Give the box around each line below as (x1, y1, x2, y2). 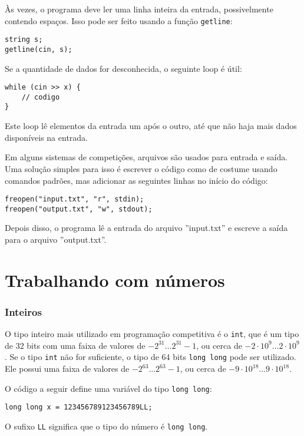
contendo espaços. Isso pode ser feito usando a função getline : (5, 14, 233, 27)
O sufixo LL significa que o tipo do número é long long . (5, 420, 208, 432)
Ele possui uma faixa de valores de (5, 362, 130, 375)
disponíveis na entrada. (5, 131, 88, 143)
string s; (5, 35, 43, 44)
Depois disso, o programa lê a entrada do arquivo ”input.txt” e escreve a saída (5, 222, 288, 234)
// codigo (21, 93, 60, 101)
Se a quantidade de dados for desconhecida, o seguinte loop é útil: (5, 62, 242, 74)
